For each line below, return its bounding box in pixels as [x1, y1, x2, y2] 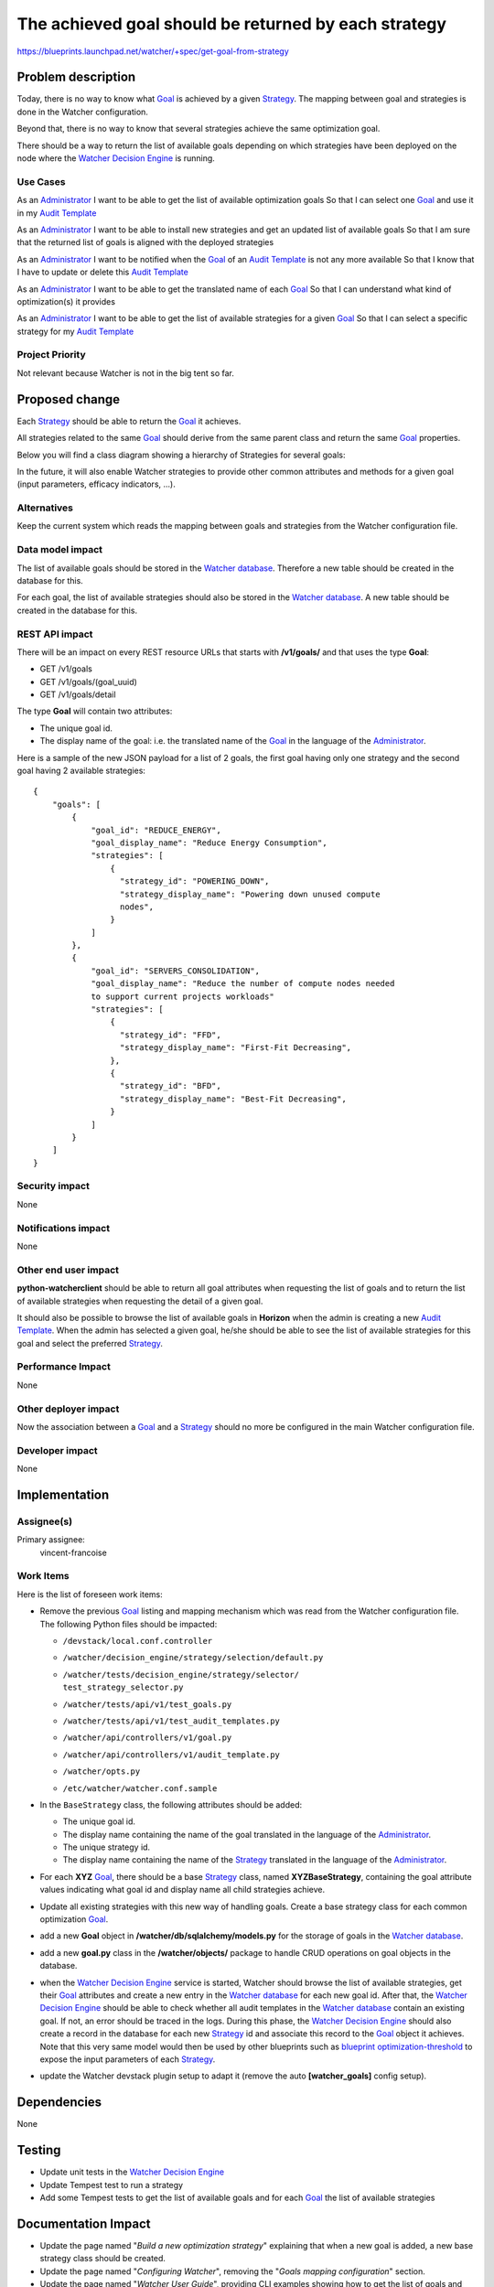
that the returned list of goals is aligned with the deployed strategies [16, 237, 274, 248]
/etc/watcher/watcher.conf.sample [62, 1783, 218, 1793]
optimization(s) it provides [16, 295, 116, 306]
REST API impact [16, 628, 93, 640]
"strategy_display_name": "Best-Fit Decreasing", [119, 1093, 347, 1104]
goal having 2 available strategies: [16, 765, 146, 776]
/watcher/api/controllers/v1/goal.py [62, 1733, 232, 1743]
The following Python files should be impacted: [39, 1618, 218, 1629]
